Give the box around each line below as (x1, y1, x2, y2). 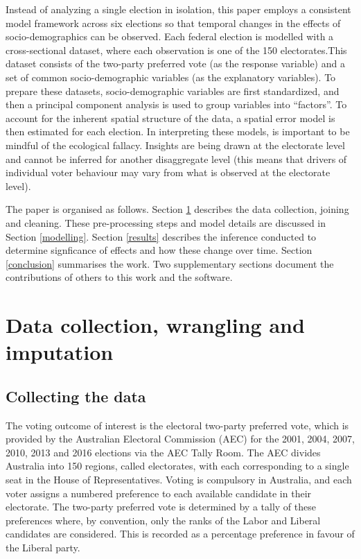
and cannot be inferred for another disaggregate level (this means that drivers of (6, 151, 347, 166)
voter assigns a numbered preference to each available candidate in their (6, 485, 312, 500)
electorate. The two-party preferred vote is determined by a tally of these (6, 499, 316, 514)
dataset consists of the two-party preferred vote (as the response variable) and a (6, 56, 345, 71)
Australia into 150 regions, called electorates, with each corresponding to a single (6, 458, 349, 473)
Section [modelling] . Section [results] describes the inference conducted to (6, 229, 317, 243)
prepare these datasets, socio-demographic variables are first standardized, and (6, 83, 340, 98)
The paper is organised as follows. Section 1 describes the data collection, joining (6, 202, 349, 216)
